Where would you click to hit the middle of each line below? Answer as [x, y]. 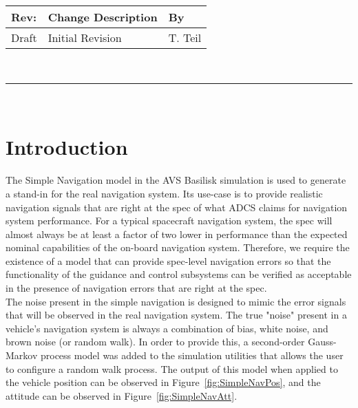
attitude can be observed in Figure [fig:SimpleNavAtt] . [122, 395]
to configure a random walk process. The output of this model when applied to [172, 368]
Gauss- [322, 342]
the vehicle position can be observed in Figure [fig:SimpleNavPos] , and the [163, 382]
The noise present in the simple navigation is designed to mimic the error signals [176, 301]
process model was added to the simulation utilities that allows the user [192, 355]
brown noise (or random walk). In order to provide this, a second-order [155, 342]
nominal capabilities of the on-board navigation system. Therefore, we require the [178, 247]
